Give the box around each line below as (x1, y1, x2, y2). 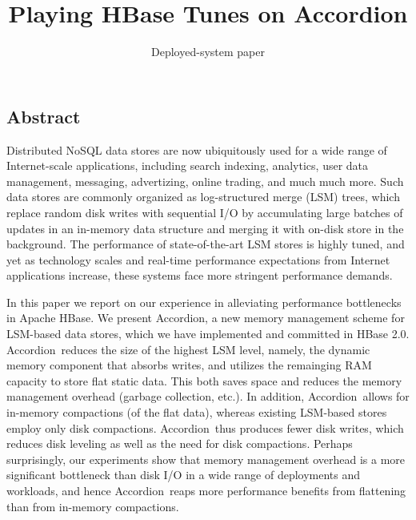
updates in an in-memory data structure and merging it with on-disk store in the (6, 220, 404, 236)
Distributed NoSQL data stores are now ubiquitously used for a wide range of (6, 141, 387, 158)
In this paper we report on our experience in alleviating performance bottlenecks (6, 293, 402, 310)
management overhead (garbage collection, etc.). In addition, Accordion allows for (6, 388, 410, 405)
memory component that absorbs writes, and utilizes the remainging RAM (6, 357, 372, 373)
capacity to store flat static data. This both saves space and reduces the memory (6, 372, 402, 389)
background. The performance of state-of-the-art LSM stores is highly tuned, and (6, 236, 405, 252)
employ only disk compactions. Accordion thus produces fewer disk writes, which (6, 419, 404, 436)
